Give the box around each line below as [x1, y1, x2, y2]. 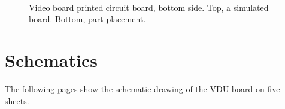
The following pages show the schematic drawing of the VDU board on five [5, 82, 280, 95]
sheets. [5, 94, 29, 107]
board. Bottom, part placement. [29, 13, 146, 25]
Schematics [5, 47, 98, 72]
